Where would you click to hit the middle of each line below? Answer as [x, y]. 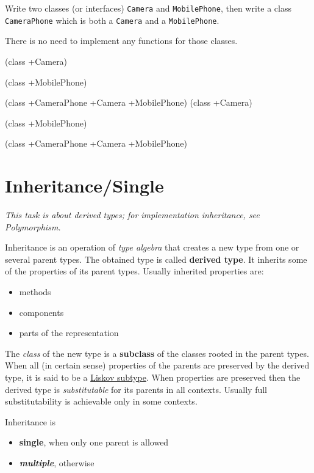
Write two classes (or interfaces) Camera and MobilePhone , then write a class [148, 8]
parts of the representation [69, 333]
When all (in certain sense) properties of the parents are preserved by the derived [157, 365]
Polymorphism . [33, 226]
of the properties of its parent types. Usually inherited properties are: [134, 271]
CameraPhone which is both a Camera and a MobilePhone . [112, 20]
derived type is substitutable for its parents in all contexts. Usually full [136, 389]
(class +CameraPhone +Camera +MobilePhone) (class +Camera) [129, 102]
